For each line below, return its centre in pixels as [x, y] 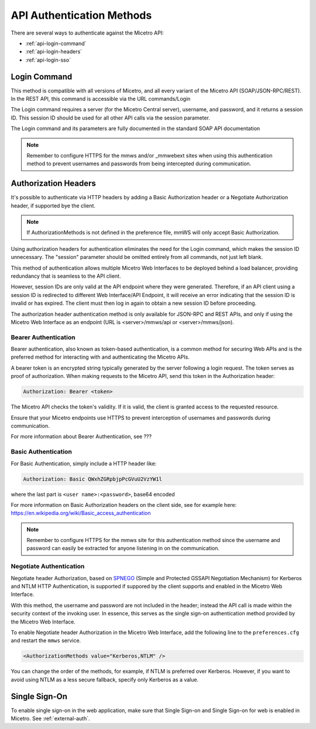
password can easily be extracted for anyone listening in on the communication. [123, 549]
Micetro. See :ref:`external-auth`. [50, 718]
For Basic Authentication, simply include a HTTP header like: [84, 464]
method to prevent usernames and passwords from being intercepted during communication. [139, 163]
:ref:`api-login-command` [56, 43]
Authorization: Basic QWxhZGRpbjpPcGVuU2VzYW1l [92, 479]
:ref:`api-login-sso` [48, 60]
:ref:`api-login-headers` [54, 52]
